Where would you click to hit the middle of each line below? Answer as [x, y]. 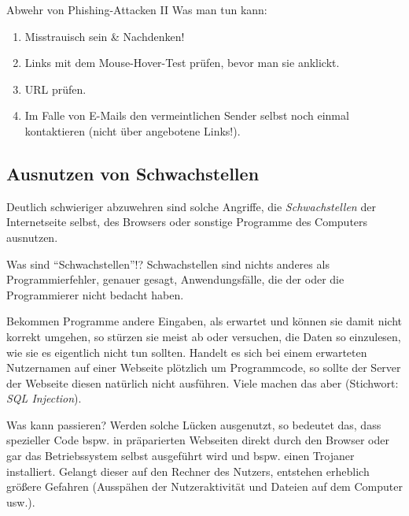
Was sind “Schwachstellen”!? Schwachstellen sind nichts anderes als [168, 264]
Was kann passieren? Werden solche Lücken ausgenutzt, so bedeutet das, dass [194, 424]
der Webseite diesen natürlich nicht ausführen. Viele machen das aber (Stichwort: [203, 382]
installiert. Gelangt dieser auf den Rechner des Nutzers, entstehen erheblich [188, 471]
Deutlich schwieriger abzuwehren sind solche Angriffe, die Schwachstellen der [191, 206]
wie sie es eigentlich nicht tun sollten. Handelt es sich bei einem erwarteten [187, 352]
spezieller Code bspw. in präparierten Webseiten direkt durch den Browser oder [198, 440]
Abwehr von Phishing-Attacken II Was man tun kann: [137, 9]
